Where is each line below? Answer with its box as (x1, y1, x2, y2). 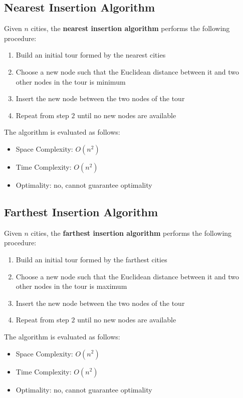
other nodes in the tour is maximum (16, 281, 127, 291)
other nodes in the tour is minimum (16, 76, 126, 87)
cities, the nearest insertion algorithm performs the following (31, 23, 230, 34)
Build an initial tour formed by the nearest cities (16, 50, 166, 60)
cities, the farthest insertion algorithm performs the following (31, 227, 232, 238)
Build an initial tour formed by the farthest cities (16, 254, 167, 264)
